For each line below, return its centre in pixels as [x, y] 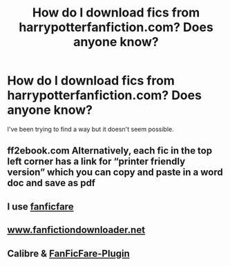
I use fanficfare [40, 206]
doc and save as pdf [51, 183]
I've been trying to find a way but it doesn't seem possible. [90, 129]
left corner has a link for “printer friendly [96, 162]
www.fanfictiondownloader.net [76, 230]
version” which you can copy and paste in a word [115, 173]
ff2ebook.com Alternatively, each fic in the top [110, 151]
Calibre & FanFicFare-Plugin [68, 253]
